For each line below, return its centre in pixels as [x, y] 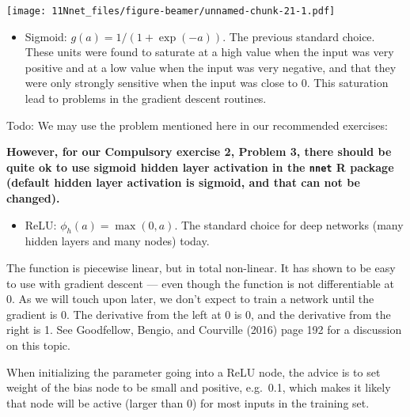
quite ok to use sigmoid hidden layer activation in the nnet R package [200, 167]
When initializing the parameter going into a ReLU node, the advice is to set [194, 372]
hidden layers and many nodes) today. [117, 241]
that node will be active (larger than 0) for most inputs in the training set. [188, 402]
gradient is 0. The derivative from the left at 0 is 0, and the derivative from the [199, 314]
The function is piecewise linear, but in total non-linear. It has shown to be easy [201, 268]
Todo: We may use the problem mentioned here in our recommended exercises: [197, 125]
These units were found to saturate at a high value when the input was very [209, 52]
